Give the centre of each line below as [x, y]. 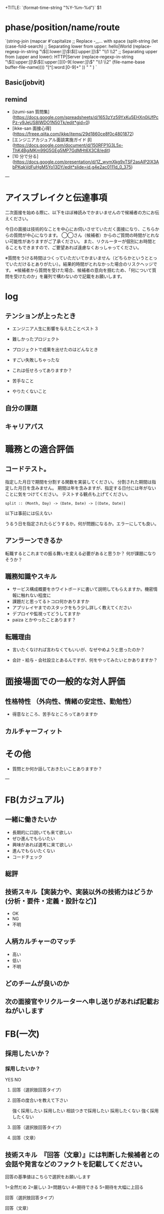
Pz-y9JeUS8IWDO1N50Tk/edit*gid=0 [50, 122]
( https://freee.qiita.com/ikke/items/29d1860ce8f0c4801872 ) [73, 134]
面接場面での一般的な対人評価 [65, 682]
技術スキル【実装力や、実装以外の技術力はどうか [79, 892]
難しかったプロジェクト [36, 339]
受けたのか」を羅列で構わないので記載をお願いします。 [69, 276]
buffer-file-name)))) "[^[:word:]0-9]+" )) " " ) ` [51, 67]
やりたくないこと [29, 391]
